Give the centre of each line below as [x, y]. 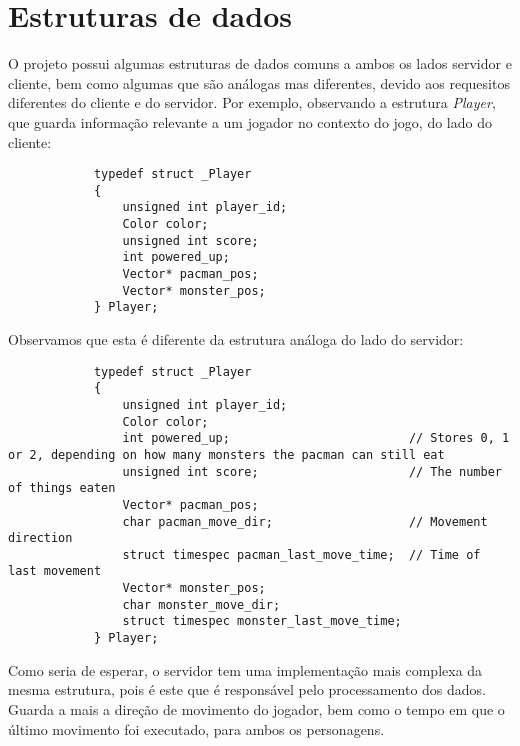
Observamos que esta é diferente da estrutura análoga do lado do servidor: [236, 339]
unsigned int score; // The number [312, 471]
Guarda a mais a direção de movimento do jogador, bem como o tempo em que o [256, 708]
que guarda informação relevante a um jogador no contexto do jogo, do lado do [250, 121]
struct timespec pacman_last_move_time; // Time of [301, 554]
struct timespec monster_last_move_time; [262, 621]
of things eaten [62, 488]
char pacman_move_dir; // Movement [305, 521]
